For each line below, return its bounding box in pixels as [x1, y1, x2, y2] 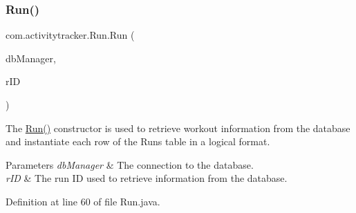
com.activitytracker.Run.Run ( [6, 28, 135, 42]
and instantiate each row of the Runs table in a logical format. [6, 134, 270, 149]
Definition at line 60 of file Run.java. [6, 194, 160, 208]
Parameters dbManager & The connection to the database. [6, 157, 254, 172]
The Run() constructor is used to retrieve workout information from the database [6, 120, 350, 135]
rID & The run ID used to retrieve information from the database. [6, 171, 288, 185]
